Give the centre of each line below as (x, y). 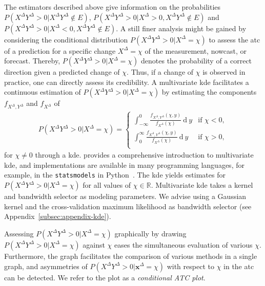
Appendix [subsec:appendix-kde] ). (58, 216)
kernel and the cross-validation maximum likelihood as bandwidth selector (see (128, 206)
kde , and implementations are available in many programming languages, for (124, 164)
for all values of (107, 185)
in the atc (239, 266)
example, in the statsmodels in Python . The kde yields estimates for (115, 175)
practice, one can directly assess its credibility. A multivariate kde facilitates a (127, 82)
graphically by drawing (150, 233)
